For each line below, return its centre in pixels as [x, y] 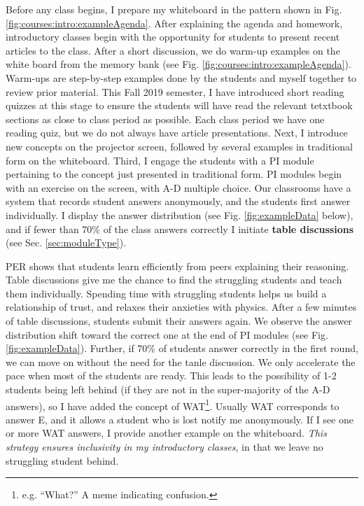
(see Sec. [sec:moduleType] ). [66, 243]
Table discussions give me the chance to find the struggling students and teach [174, 280]
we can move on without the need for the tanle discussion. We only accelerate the [181, 361]
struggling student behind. [62, 460]
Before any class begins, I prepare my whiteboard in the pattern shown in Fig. [174, 9]
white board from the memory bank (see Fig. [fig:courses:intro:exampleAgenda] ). [178, 64]
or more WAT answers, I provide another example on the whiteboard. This [166, 433]
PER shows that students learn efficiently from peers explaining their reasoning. [177, 266]
